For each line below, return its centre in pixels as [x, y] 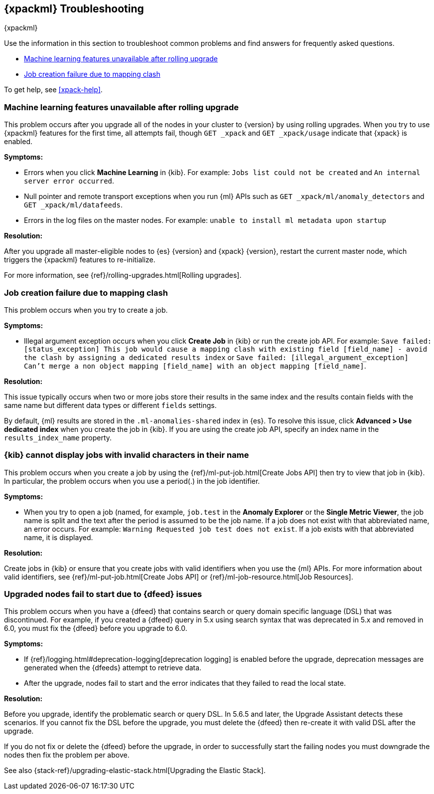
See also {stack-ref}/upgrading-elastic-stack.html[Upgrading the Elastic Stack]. [135, 771]
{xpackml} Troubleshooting [74, 9]
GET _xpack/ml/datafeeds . [73, 205]
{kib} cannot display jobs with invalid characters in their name [127, 455]
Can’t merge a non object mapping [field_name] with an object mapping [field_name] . [195, 366]
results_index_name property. [58, 437]
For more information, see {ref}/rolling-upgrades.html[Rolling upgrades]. [123, 275]
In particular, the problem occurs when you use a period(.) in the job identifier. [132, 481]
